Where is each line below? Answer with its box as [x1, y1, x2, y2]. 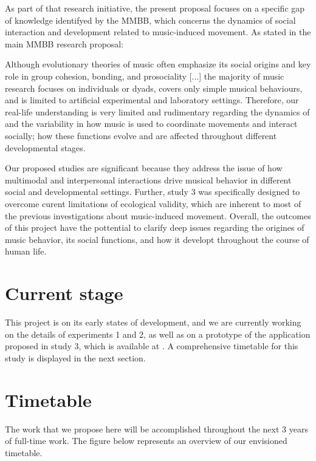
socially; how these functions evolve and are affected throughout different [5, 129, 277, 142]
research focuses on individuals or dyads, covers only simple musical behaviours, [5, 81, 303, 94]
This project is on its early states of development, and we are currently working [5, 316, 301, 328]
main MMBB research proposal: [5, 37, 124, 50]
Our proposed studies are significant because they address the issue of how [5, 162, 283, 174]
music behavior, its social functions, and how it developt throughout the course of [5, 233, 309, 245]
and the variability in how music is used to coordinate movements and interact [5, 117, 298, 130]
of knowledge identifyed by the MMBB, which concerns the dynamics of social [5, 13, 296, 26]
